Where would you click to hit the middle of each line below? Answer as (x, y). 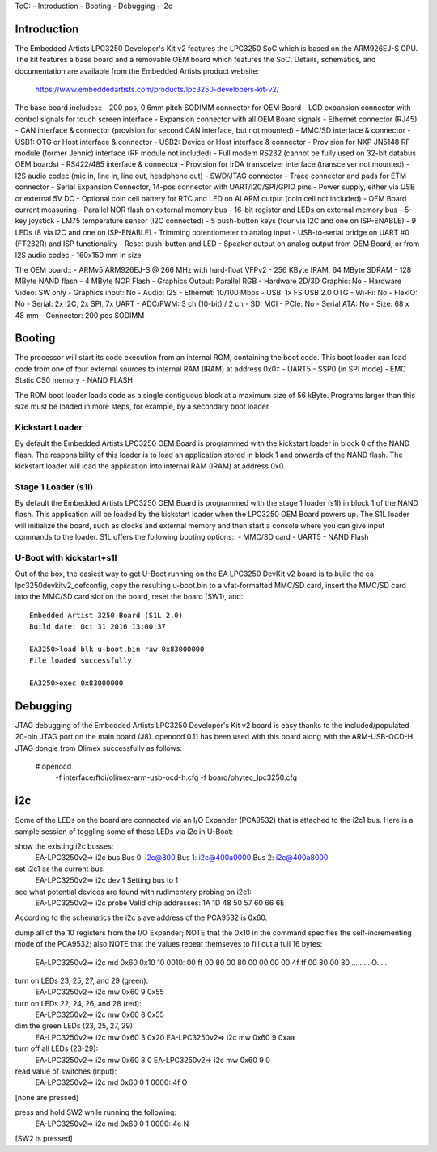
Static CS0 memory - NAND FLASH (74, 380)
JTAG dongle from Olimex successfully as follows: (98, 748)
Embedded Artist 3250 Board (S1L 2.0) (106, 615)
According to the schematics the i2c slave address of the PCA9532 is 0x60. (141, 917)
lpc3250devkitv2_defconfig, (62, 585)
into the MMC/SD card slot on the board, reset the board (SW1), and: (129, 597)
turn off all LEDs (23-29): (57, 1048)
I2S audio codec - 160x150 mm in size (78, 255)
